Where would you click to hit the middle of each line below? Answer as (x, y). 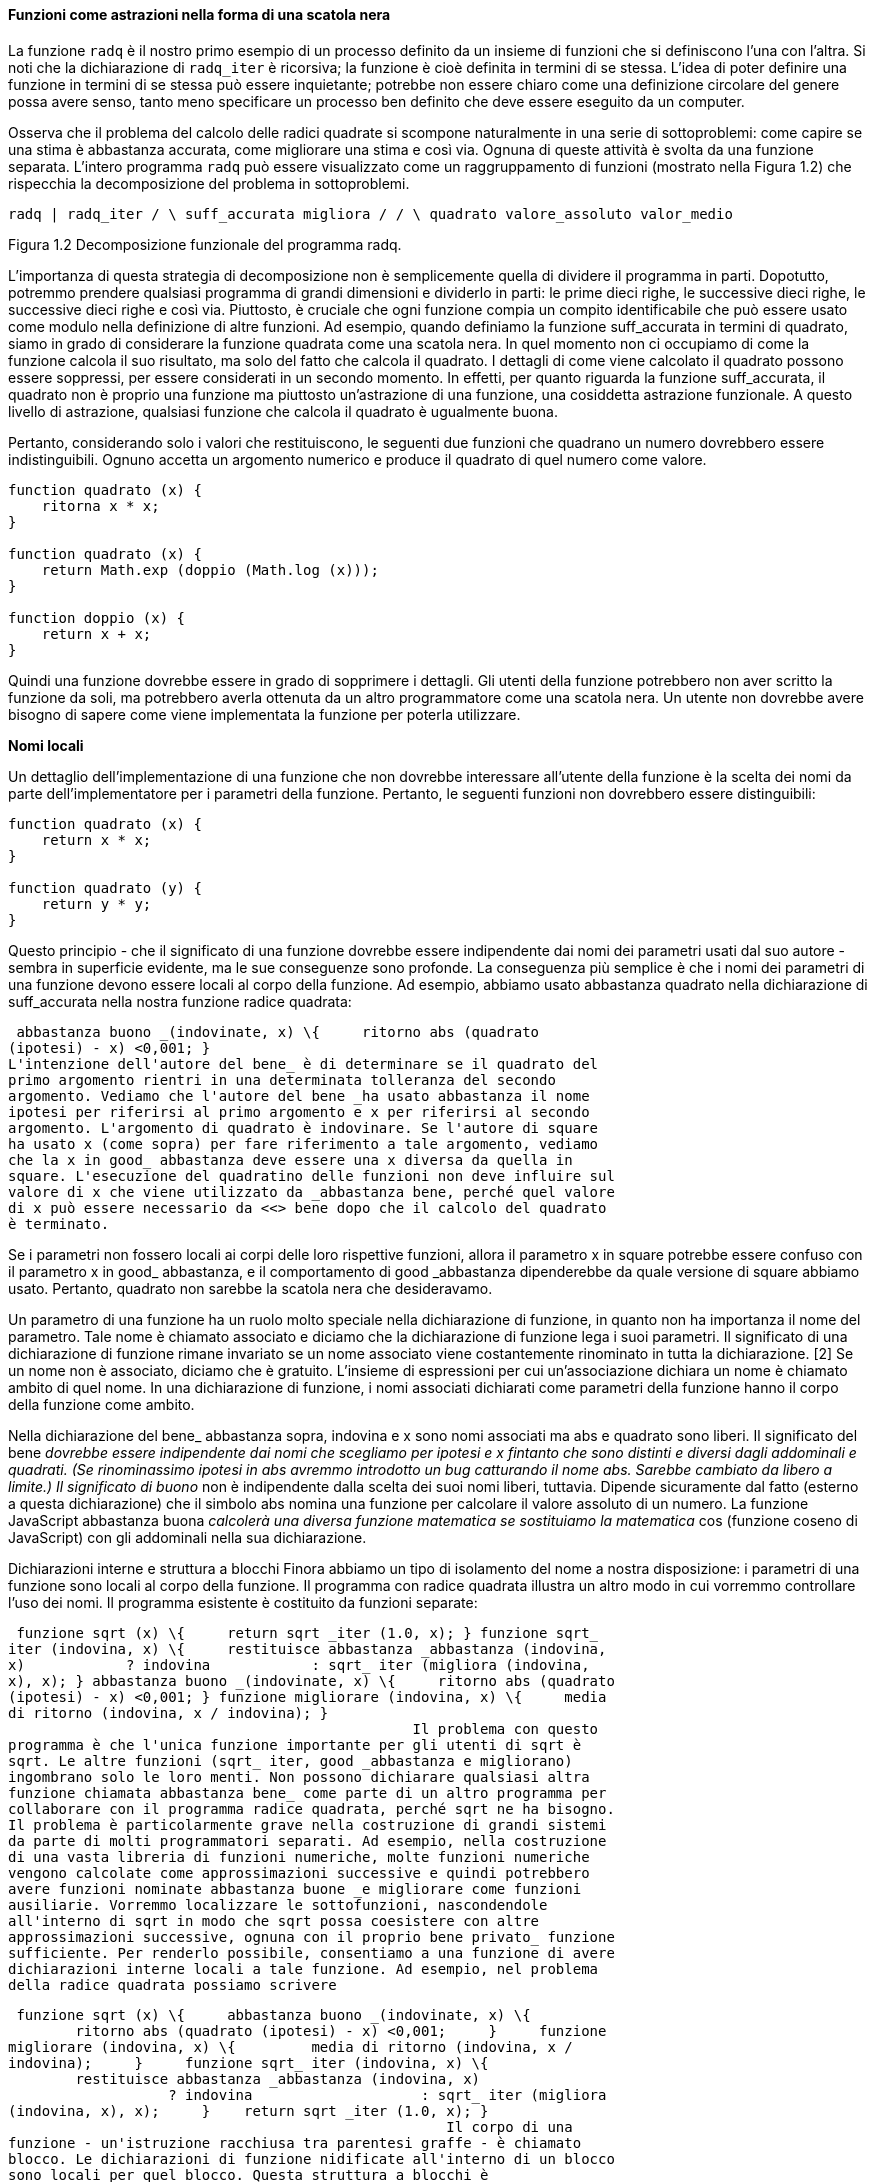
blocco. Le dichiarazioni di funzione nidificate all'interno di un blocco (311, 2158)
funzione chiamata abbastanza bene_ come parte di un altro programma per (307, 1792)
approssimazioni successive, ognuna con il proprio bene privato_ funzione (311, 1936)
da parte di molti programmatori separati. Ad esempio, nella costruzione (307, 1840)
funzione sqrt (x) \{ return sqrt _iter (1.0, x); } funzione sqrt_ (307, 1632)
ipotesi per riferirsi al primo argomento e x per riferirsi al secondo (299, 1111)
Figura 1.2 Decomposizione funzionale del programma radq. (205, 244)
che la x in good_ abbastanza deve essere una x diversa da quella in (290, 1159)
